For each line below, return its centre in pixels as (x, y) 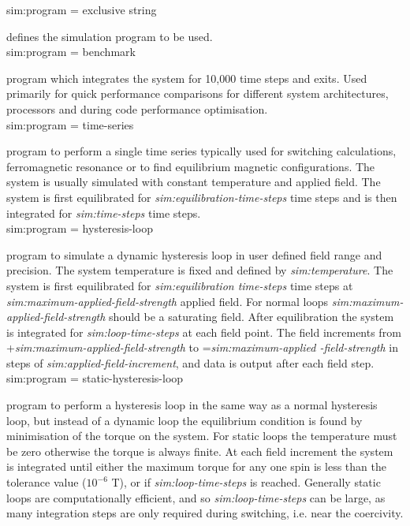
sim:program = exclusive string (82, 9)
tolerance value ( (47, 482)
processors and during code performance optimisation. (137, 108)
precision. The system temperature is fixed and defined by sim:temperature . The (200, 270)
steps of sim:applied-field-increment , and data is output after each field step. (190, 362)
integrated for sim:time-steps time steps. (104, 213)
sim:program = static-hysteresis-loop (95, 378)
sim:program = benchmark (71, 52)
